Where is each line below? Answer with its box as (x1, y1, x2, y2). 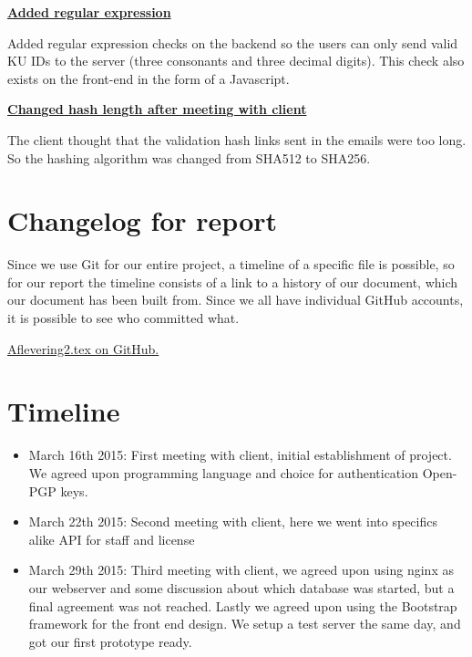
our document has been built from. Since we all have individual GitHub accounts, (7, 290, 464, 309)
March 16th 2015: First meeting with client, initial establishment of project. (28, 445, 452, 464)
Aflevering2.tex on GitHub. (7, 339, 159, 358)
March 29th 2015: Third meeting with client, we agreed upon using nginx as (28, 560, 454, 579)
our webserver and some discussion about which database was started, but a (28, 578, 455, 597)
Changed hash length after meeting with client (7, 99, 307, 119)
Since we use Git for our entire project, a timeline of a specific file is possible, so (7, 255, 455, 274)
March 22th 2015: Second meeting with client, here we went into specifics (28, 512, 437, 531)
